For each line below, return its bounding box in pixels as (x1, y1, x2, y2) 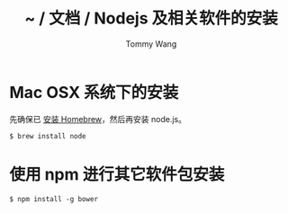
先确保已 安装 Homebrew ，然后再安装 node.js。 (9, 113, 187, 124)
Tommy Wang (125, 38, 177, 49)
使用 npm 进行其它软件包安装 (9, 164, 225, 184)
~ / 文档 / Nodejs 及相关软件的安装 (23, 8, 278, 29)
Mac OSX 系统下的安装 (9, 82, 179, 102)
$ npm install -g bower (9, 194, 99, 203)
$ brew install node (9, 131, 87, 140)
